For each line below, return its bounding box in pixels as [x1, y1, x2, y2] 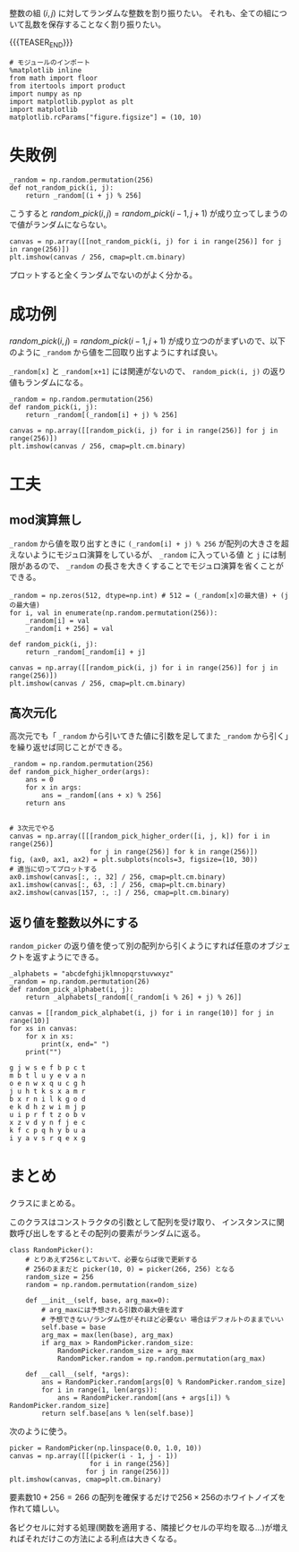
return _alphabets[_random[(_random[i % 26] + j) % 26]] [25, 993, 243, 1002]
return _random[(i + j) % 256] [25, 191, 142, 200]
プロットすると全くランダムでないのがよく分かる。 [9, 269, 198, 280]
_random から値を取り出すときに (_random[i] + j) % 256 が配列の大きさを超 [9, 538, 289, 549]
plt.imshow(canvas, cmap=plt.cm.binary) [9, 1475, 163, 1484]
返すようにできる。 [32, 951, 104, 962]
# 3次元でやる [9, 824, 56, 833]
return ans [25, 799, 66, 808]
